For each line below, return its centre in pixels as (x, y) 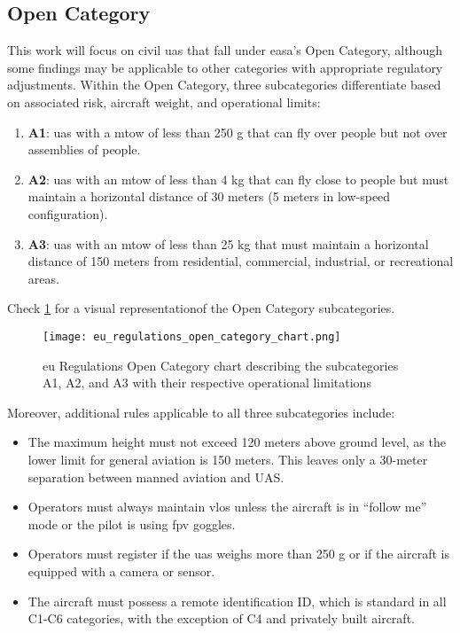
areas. (43, 278)
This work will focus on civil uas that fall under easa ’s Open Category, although (225, 50)
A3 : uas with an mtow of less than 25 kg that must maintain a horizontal (228, 243)
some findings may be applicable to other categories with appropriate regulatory (225, 67)
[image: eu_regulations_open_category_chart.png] (192, 336)
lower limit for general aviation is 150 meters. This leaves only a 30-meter (228, 459)
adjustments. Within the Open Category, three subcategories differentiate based (224, 85)
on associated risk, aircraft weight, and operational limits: (164, 102)
